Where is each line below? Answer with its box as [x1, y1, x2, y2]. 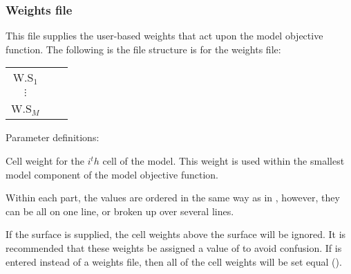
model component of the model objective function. [6, 167, 219, 181]
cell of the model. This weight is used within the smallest [102, 154, 345, 167]
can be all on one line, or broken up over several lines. [6, 203, 234, 218]
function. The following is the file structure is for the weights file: [6, 42, 281, 56]
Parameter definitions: [6, 130, 99, 145]
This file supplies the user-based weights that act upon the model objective [6, 28, 323, 43]
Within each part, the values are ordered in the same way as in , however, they [6, 190, 340, 205]
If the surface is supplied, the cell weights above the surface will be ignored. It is [6, 227, 346, 241]
